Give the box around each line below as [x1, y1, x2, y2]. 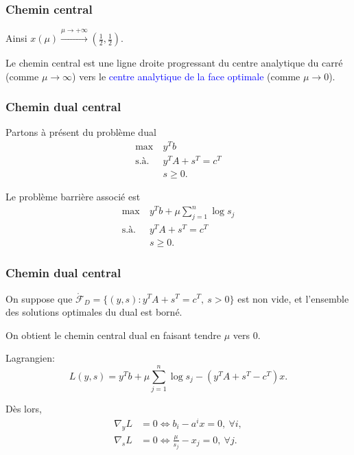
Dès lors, [5, 401, 42, 416]
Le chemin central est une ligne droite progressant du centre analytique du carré [5, 56, 343, 70]
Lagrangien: [5, 351, 55, 365]
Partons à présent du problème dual [5, 125, 156, 139]
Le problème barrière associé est [5, 189, 141, 204]
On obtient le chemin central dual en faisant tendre [5, 327, 221, 342]
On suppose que [5, 291, 73, 305]
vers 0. [233, 327, 261, 342]
